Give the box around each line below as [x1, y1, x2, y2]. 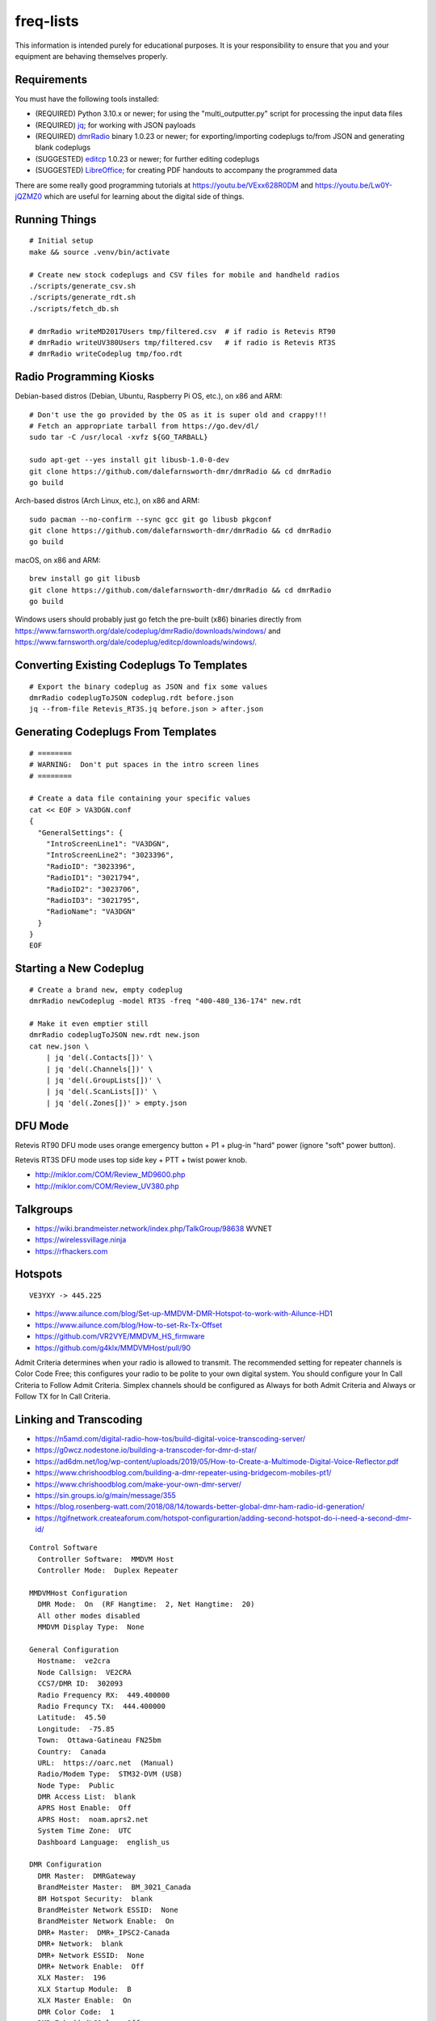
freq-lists [15, 12, 79, 30]
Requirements [15, 73, 88, 86]
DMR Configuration [29, 1860, 103, 1869]
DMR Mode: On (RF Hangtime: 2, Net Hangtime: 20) [37, 1600, 255, 1609]
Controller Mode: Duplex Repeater [37, 1566, 179, 1576]
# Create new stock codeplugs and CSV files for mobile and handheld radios [29, 270, 341, 279]
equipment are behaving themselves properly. [15, 51, 169, 61]
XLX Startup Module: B [37, 1985, 132, 1994]
